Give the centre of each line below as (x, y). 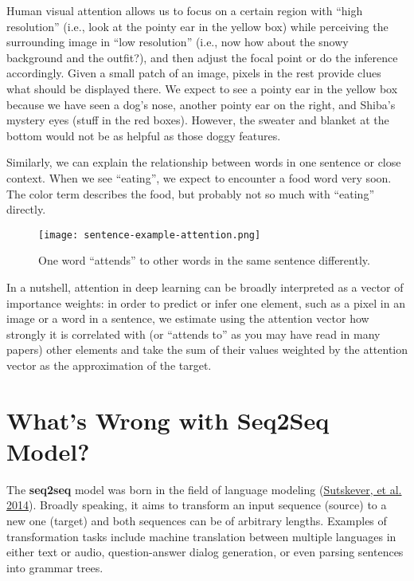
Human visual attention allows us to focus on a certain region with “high (185, 10)
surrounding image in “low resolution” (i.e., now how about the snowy (178, 42)
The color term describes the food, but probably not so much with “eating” (190, 193)
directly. (26, 209)
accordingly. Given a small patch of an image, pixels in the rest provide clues (194, 73)
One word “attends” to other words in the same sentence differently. (204, 260)
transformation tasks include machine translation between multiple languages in (201, 536)
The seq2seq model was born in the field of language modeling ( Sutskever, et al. (204, 489)
